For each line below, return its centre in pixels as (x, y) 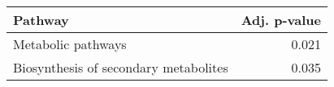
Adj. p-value (281, 20)
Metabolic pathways (70, 44)
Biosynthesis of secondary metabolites (121, 67)
